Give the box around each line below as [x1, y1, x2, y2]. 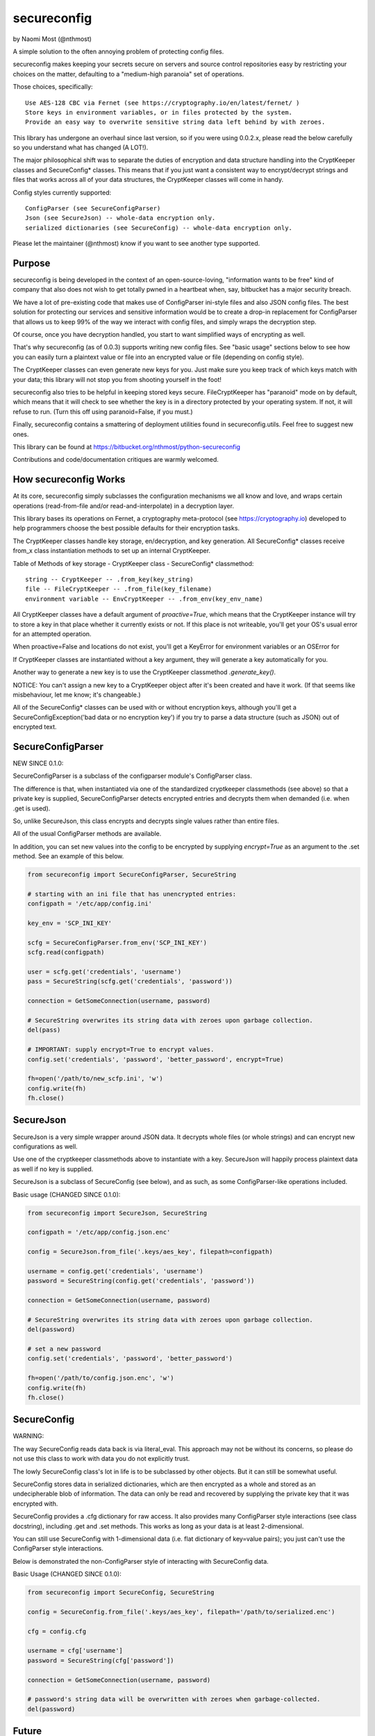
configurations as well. [12, 1142, 78, 1151]
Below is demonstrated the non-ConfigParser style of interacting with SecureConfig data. [12, 1557, 269, 1565]
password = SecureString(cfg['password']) [27, 1656, 174, 1664]
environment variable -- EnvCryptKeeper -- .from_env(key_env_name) [25, 594, 263, 603]
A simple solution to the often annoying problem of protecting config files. [12, 47, 224, 56]
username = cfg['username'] [27, 1646, 123, 1655]
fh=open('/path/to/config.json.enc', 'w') [27, 1374, 174, 1382]
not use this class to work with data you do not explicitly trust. [12, 1455, 190, 1463]
